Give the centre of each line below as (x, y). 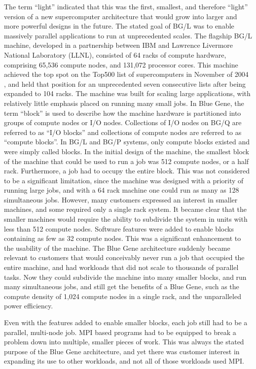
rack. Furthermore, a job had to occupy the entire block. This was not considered (127, 171)
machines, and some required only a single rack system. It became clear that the (126, 209)
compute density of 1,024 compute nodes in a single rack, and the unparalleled (123, 296)
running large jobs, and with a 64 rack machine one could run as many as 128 (122, 190)
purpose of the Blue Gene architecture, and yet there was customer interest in (122, 351)
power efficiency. (29, 306)
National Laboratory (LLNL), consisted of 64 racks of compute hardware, (115, 54)
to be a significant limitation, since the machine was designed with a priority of (124, 180)
